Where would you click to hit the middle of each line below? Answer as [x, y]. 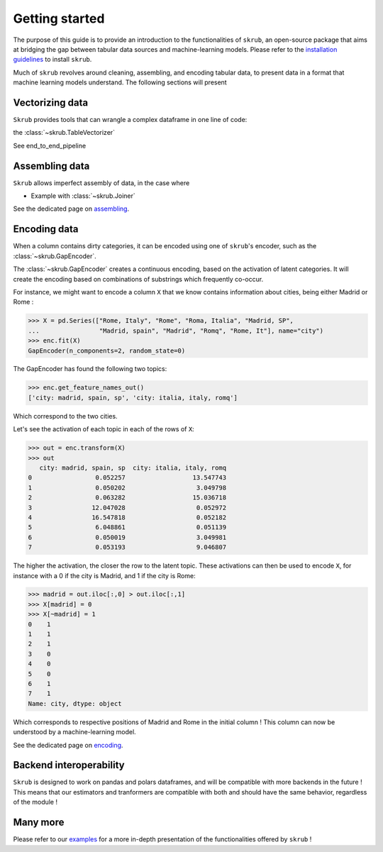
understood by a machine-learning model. [74, 732]
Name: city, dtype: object [75, 703]
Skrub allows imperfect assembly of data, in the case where [101, 183]
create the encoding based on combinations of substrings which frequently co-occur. [138, 279]
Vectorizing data [51, 103]
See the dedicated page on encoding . [68, 745]
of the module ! [35, 802]
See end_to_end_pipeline [50, 145]
